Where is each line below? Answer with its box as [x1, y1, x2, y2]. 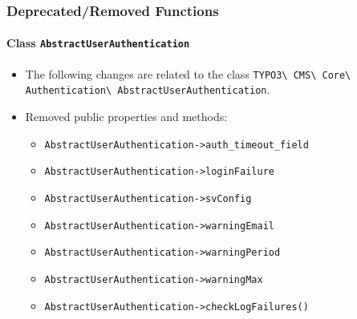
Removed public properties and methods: [25, 108, 228, 125]
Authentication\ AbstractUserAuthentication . [25, 81, 270, 98]
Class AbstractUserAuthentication [6, 34, 190, 51]
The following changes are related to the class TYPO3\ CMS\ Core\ [25, 65, 351, 82]
